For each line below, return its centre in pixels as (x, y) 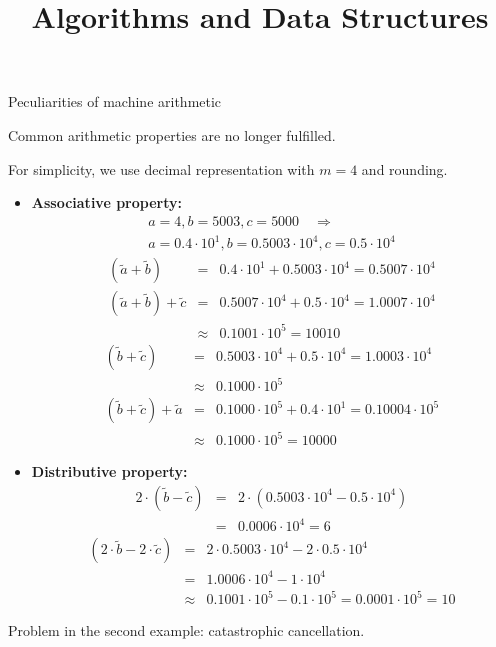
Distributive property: (109, 471)
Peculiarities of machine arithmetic (115, 101)
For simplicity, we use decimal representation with (161, 168)
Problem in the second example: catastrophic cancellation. (186, 630)
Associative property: (106, 202)
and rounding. (404, 168)
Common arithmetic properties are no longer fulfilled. (172, 134)
